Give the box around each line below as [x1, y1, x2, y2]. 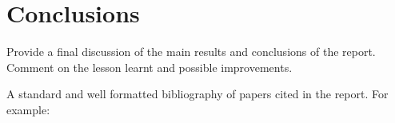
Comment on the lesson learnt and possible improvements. [6, 58, 293, 75]
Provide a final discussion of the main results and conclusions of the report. [6, 43, 376, 60]
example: [6, 101, 50, 117]
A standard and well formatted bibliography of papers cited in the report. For [6, 85, 389, 102]
